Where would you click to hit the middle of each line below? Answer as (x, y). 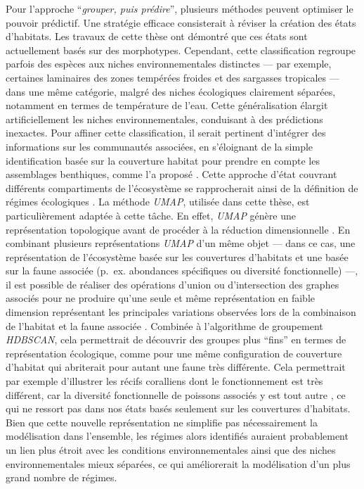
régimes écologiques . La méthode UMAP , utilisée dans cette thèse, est (158, 202)
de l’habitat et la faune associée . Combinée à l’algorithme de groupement (164, 325)
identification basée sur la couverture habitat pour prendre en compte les (163, 160)
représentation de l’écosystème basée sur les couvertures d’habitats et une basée (177, 256)
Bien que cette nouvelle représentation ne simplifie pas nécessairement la (162, 422)
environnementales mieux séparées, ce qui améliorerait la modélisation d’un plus (178, 463)
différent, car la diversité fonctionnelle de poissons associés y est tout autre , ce (176, 394)
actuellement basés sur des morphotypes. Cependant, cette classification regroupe (181, 50)
